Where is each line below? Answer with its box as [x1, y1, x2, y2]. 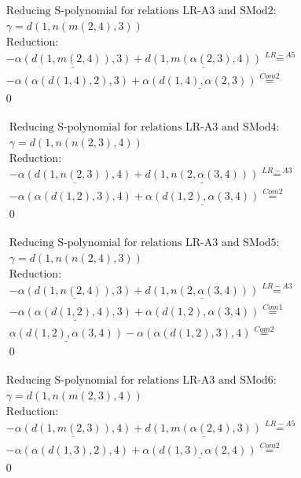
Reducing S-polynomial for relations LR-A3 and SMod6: [6, 374, 277, 386]
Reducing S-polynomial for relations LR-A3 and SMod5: [9, 237, 280, 249]
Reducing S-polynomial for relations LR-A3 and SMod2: [6, 6, 277, 17]
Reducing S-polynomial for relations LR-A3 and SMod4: [9, 122, 280, 134]
